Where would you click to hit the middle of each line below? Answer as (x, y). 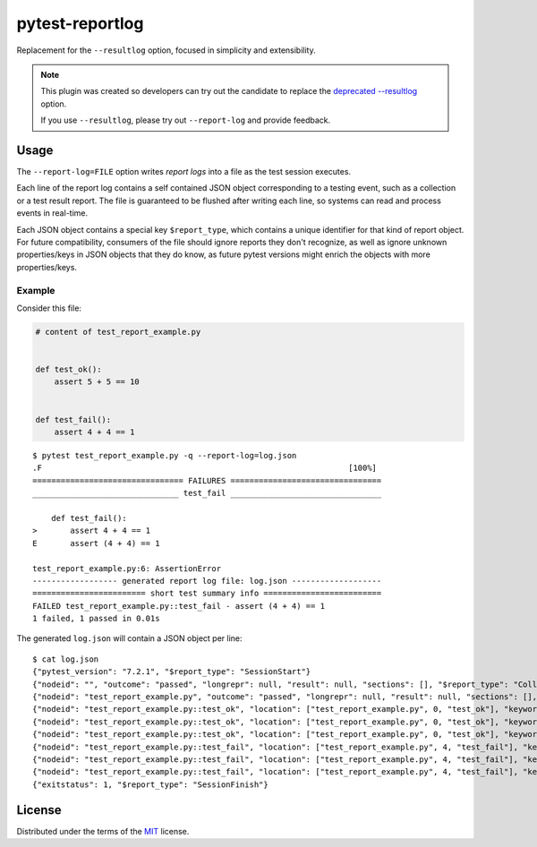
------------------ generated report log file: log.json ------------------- (207, 581)
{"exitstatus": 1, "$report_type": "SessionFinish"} (150, 784)
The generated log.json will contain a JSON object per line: (129, 638)
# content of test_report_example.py (118, 332)
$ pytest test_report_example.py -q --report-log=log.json (165, 455)
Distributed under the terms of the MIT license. (103, 831)
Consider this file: (49, 308)
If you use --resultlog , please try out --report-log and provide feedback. (186, 120)
